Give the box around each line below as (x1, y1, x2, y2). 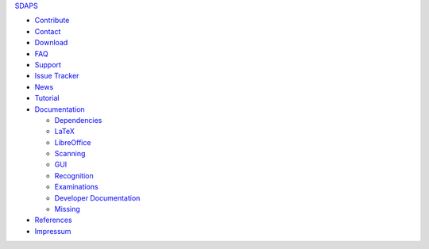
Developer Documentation (54, 193, 141, 202)
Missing (54, 205, 81, 214)
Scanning (54, 149, 86, 159)
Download (34, 38, 68, 48)
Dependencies (54, 115, 102, 125)
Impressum (34, 226, 71, 236)
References (34, 215, 72, 225)
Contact (34, 26, 61, 36)
